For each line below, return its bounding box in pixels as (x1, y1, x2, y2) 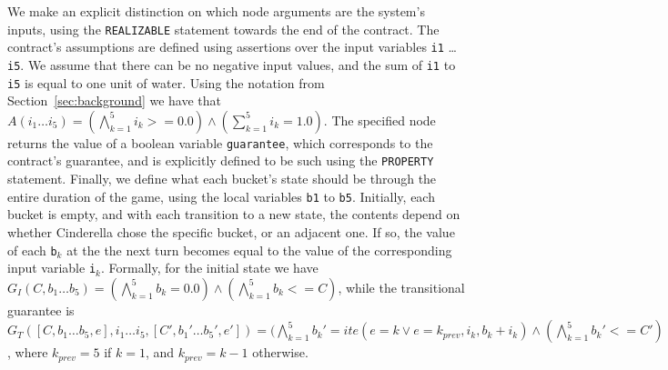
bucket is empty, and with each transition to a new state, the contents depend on (7, 205, 461, 224)
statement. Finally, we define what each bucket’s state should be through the (7, 169, 437, 188)
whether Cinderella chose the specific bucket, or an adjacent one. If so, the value (7, 222, 455, 241)
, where (7, 343, 48, 362)
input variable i (7, 258, 96, 277)
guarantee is (7, 300, 75, 319)
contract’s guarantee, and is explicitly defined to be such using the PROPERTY (7, 151, 434, 170)
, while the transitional (338, 277, 465, 296)
